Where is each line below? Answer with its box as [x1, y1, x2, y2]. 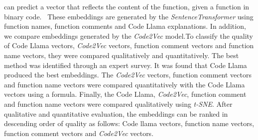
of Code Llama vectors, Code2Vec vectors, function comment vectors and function [4, 40, 254, 51]
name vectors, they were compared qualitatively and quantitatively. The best [4, 50, 239, 60]
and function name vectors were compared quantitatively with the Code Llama [4, 79, 245, 89]
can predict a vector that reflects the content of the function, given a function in [4, 1, 250, 11]
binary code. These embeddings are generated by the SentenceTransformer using [4, 11, 254, 21]
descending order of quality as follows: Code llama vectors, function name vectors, [4, 118, 255, 129]
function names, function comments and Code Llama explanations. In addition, [4, 21, 246, 31]
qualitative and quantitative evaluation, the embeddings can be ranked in [4, 108, 228, 119]
